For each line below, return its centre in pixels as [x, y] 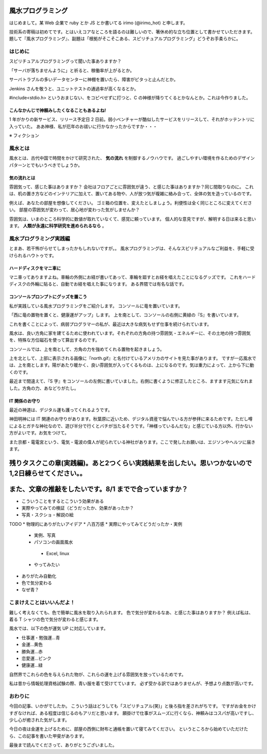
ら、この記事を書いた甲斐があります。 [48, 736]
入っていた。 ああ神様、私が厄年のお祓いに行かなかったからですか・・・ [83, 126]
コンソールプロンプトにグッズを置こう [48, 297]
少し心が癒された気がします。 [39, 720]
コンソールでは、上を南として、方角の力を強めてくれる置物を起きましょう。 [87, 349]
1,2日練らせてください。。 [48, 474]
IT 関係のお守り [25, 401]
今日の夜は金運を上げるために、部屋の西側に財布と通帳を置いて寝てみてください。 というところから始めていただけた [129, 729]
